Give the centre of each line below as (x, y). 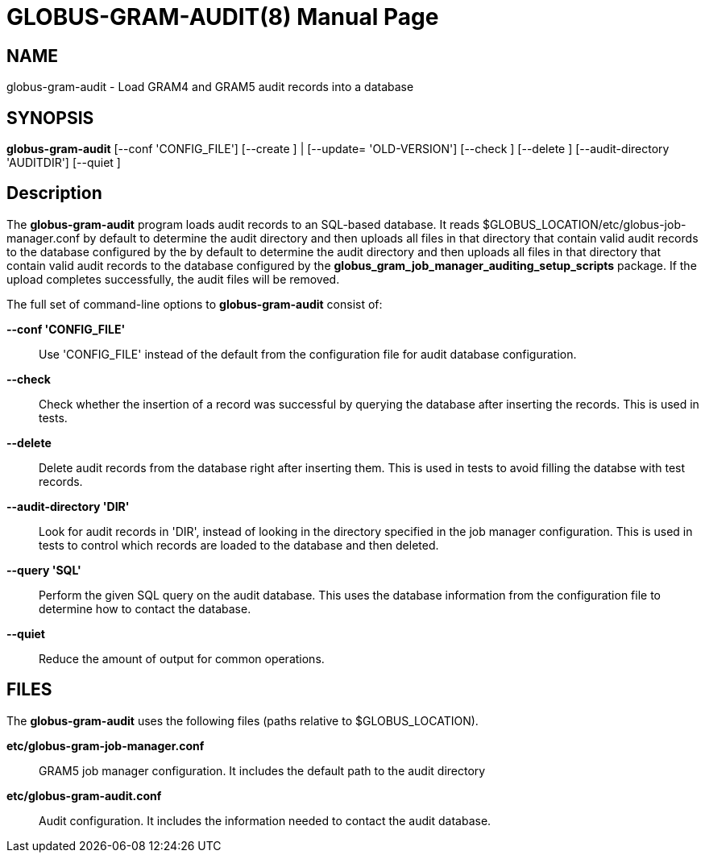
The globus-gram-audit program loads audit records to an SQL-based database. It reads (243, 224)
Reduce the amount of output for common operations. (182, 658)
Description (54, 193)
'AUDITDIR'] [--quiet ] (64, 163)
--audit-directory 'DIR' (68, 506)
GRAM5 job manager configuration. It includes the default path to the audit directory (262, 770)
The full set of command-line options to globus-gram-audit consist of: (195, 304)
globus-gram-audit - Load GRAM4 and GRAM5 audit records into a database (210, 87)
